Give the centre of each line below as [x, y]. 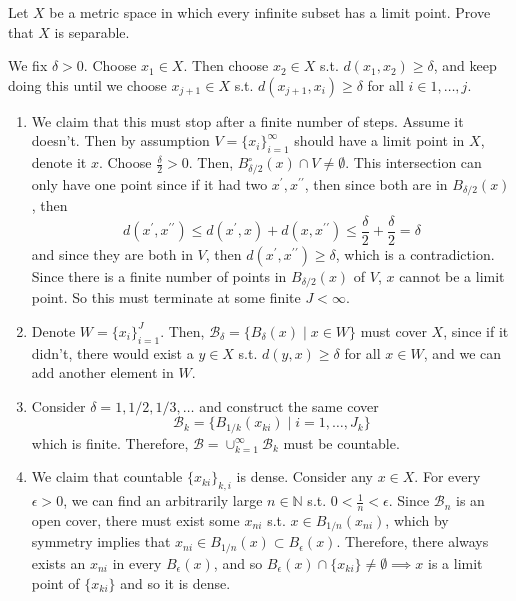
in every [137, 562]
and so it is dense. [175, 582]
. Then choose [226, 65]
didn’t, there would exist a [112, 352]
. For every [447, 476]
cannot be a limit [452, 275]
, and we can [462, 352]
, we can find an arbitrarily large [163, 500]
